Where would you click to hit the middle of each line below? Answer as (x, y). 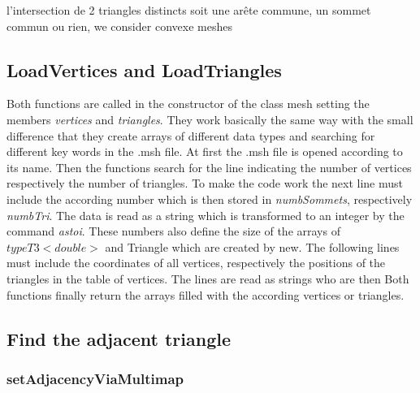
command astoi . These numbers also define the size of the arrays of (173, 231)
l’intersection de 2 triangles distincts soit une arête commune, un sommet (189, 10)
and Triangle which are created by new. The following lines (252, 246)
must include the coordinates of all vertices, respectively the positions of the (196, 263)
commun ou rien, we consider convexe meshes (119, 26)
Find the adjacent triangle (119, 338)
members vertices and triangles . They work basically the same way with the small (210, 119)
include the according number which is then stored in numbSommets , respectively (210, 199)
